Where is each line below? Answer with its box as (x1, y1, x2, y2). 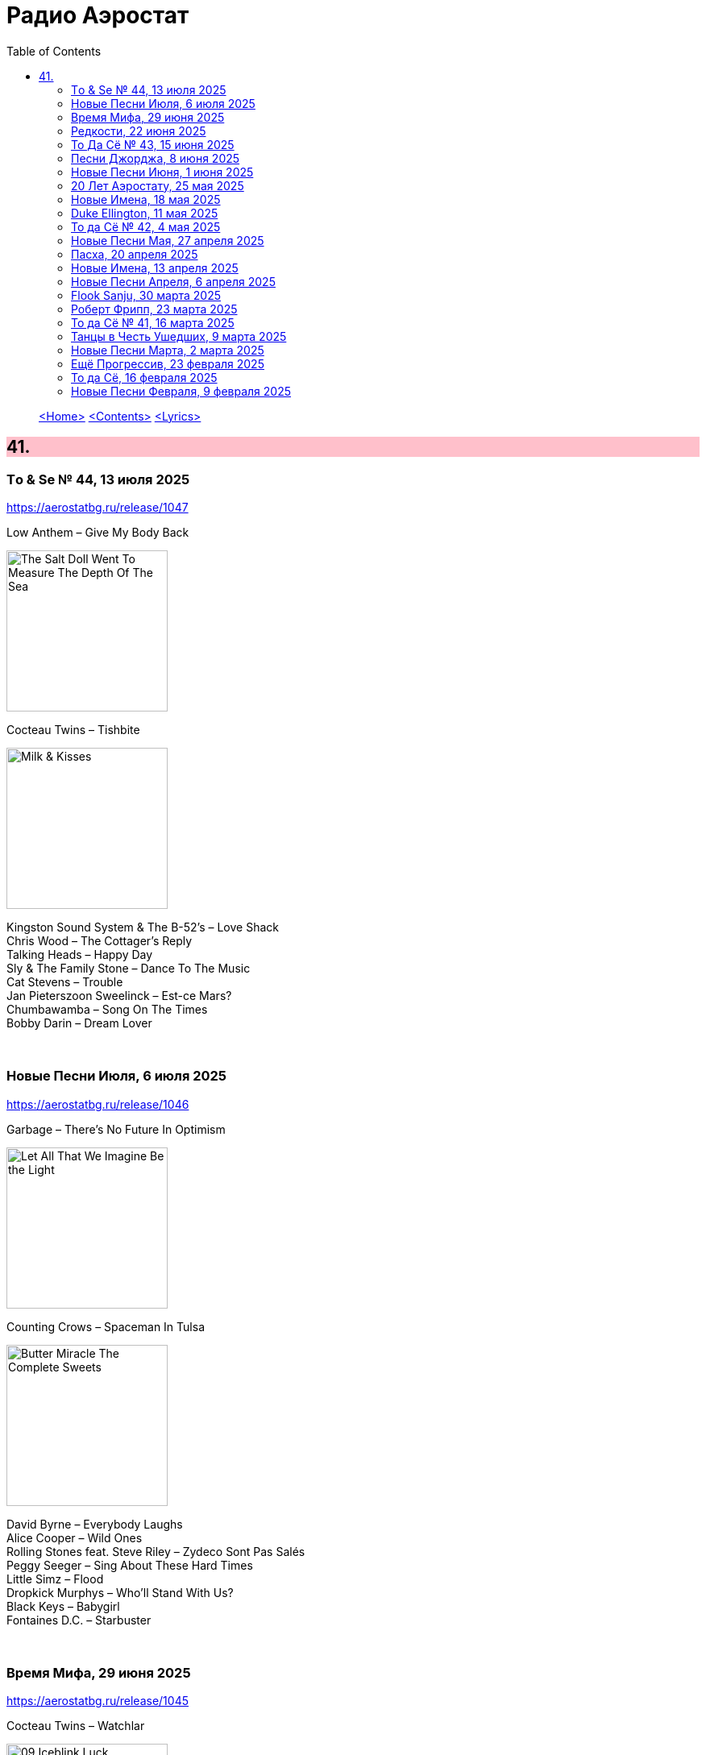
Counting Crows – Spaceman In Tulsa (6, 1319, 206, 1334)
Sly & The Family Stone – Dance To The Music (6, 960, 251, 975)
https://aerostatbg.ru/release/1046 (6, 1097, 189, 1111)
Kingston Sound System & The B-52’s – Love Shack (6, 919, 279, 934)
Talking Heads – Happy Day (6, 947, 153, 961)
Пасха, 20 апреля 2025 (71, 247, 198, 261)
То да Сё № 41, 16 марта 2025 (71, 315, 235, 330)
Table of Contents (6, 44, 102, 58)
